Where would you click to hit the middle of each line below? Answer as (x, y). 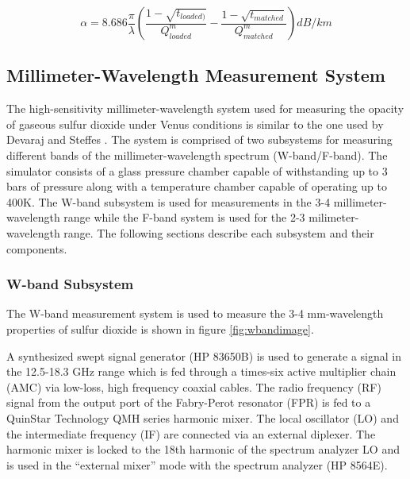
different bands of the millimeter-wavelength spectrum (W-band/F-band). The (197, 155)
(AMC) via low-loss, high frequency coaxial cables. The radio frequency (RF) (194, 386)
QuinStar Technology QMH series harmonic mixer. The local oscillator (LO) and (203, 417)
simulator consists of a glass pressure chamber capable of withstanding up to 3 (197, 170)
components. (37, 248)
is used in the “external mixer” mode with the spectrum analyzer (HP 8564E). (197, 464)
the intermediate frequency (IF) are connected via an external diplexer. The (191, 433)
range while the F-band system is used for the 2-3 (184, 217)
